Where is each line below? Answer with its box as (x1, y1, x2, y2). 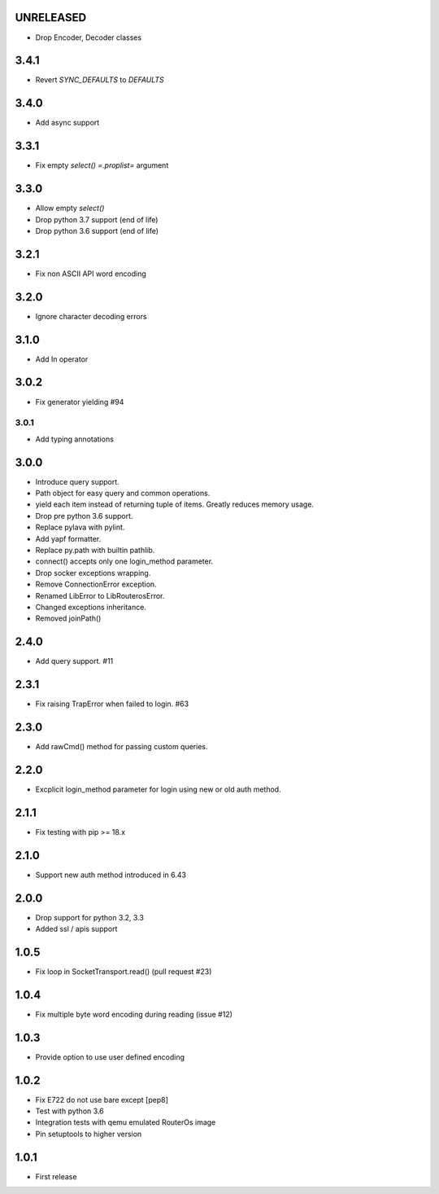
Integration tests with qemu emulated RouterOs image (35, 1117, 216, 1127)
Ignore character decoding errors (35, 311, 147, 321)
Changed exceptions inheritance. (35, 602, 146, 612)
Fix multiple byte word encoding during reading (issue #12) (35, 1009, 233, 1019)
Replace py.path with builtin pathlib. (35, 545, 155, 555)
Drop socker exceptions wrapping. (35, 568, 151, 577)
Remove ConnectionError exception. (35, 579, 158, 590)
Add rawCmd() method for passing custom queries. (35, 742, 208, 751)
